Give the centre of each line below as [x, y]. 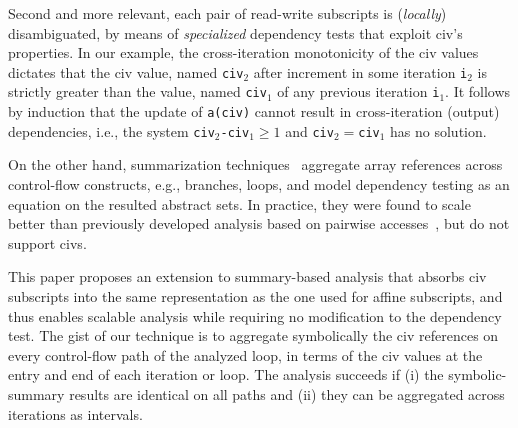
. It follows [478, 91]
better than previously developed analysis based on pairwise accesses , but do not [259, 223]
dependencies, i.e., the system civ [111, 130]
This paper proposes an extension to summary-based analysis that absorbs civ [247, 276]
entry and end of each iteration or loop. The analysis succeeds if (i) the [226, 374]
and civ [309, 130]
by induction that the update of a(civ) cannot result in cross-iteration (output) [254, 111]
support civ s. [47, 242]
